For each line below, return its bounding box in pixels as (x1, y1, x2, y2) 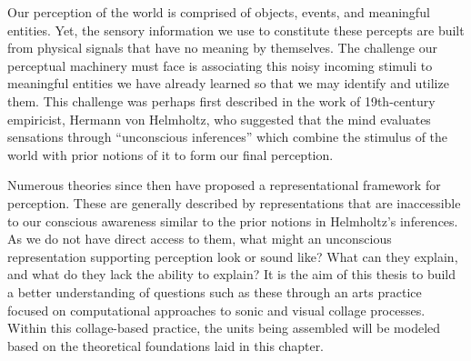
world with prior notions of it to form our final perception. (7, 145, 334, 164)
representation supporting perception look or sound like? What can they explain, (7, 246, 458, 266)
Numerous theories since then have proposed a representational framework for (7, 175, 441, 195)
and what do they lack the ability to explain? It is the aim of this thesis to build (7, 265, 456, 284)
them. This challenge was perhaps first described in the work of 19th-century (7, 91, 436, 110)
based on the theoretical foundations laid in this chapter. (7, 336, 325, 355)
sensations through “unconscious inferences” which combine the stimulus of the (7, 127, 448, 146)
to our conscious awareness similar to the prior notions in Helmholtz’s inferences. (7, 211, 458, 230)
